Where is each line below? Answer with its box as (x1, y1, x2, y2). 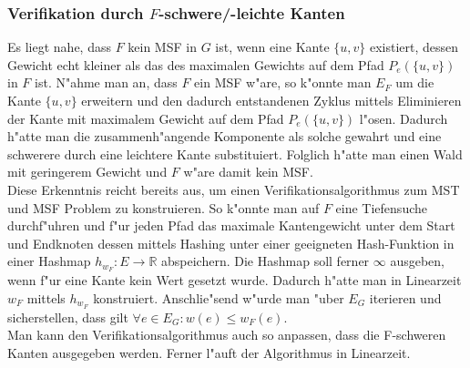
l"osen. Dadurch (359, 108, 448, 128)
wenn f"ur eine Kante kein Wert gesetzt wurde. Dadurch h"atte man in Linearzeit (7, 271, 462, 290)
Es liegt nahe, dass (7, 37, 111, 56)
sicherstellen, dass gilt (7, 307, 128, 326)
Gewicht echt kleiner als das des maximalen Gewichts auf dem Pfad (7, 55, 384, 74)
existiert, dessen (369, 37, 459, 56)
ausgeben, (390, 251, 444, 271)
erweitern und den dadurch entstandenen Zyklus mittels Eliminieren (81, 91, 462, 109)
